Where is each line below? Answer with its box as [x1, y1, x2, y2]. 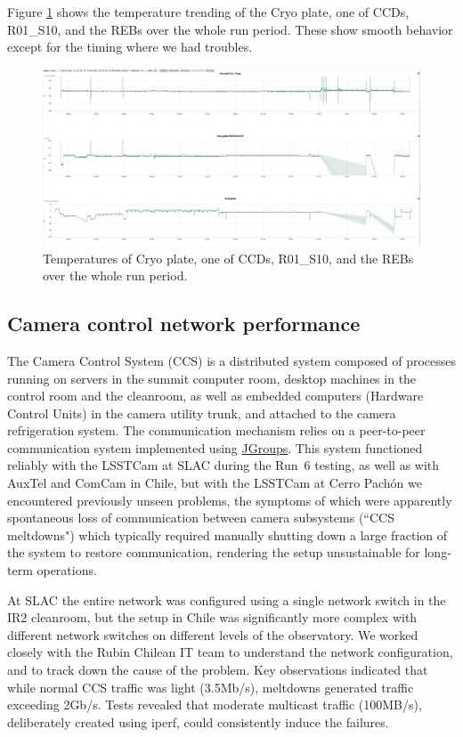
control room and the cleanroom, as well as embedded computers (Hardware [7, 386, 424, 405]
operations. [37, 561, 97, 579]
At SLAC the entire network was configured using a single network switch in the [7, 590, 446, 609]
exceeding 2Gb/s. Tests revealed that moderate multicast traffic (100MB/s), [7, 695, 422, 714]
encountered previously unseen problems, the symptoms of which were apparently [7, 490, 452, 509]
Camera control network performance [7, 310, 361, 337]
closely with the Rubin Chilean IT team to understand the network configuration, [7, 643, 453, 661]
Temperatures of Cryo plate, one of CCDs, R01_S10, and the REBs [43, 248, 414, 267]
